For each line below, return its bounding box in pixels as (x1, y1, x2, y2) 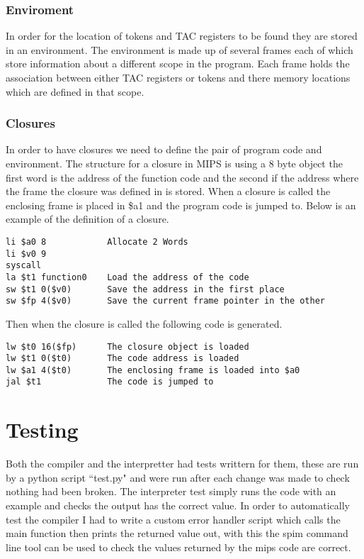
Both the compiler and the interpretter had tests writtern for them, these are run (6, 456, 359, 471)
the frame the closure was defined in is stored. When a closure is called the (6, 184, 331, 199)
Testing (6, 415, 79, 444)
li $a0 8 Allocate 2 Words (6, 236, 188, 247)
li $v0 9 (6, 248, 47, 259)
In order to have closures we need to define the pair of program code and (6, 142, 322, 157)
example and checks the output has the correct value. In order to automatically (6, 498, 351, 513)
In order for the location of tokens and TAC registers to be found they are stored (6, 28, 358, 43)
